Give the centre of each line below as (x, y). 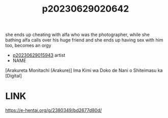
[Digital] (13, 76)
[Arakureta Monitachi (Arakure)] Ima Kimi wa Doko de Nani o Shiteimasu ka (84, 70)
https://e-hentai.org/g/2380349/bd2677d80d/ (54, 110)
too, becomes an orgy (29, 46)
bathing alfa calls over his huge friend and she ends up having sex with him (84, 40)
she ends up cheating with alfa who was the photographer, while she (78, 35)
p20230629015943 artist (39, 55)
